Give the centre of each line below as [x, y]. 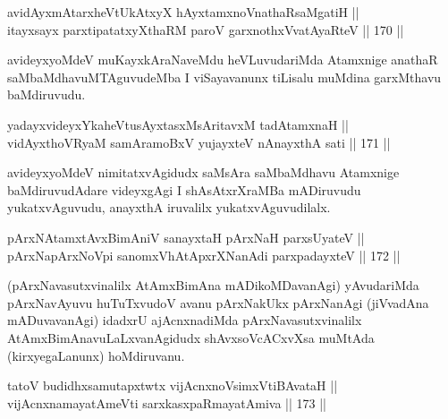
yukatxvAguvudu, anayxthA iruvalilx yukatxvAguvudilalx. [169, 207]
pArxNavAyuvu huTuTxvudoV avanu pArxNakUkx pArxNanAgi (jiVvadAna [218, 302]
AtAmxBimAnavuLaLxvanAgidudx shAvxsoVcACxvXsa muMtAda [191, 337]
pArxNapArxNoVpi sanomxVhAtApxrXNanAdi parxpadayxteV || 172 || [204, 255]
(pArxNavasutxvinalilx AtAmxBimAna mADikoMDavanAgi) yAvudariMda [213, 285]
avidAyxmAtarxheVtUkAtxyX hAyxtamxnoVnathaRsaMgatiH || [183, 12]
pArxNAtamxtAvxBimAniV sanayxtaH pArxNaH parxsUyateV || [186, 237]
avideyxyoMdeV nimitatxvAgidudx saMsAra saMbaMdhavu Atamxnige [203, 172]
